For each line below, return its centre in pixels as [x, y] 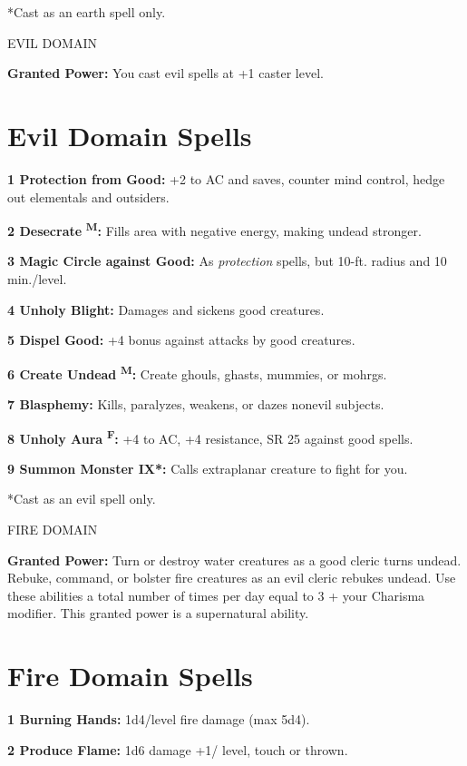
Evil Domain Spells [130, 135]
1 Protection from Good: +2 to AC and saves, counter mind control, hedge [226, 178]
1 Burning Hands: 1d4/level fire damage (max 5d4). [159, 719]
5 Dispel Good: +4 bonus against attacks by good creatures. [181, 340]
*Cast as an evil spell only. [82, 499]
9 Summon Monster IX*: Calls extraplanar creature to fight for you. [208, 468]
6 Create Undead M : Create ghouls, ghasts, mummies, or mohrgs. [197, 372]
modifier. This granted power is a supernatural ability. [158, 613]
